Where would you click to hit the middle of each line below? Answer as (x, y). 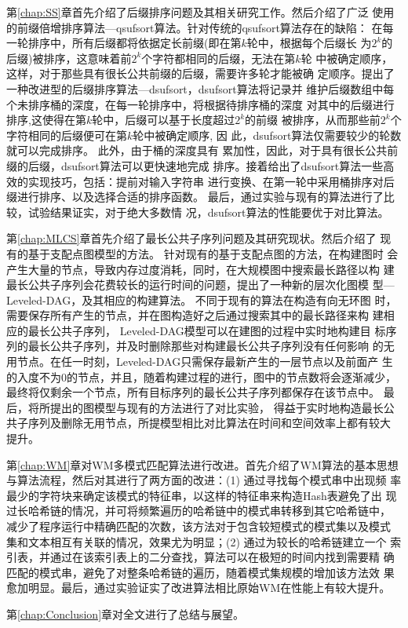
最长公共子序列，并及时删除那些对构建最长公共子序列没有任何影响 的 (206, 346)
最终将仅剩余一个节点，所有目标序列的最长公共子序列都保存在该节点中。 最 (200, 392)
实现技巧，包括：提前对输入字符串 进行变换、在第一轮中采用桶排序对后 (211, 181)
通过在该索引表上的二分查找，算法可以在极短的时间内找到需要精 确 (222, 557)
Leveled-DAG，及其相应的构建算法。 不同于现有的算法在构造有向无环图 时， (202, 299)
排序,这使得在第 (46, 120)
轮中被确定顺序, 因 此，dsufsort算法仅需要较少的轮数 (267, 135)
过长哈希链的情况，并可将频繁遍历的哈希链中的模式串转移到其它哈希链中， (199, 511)
